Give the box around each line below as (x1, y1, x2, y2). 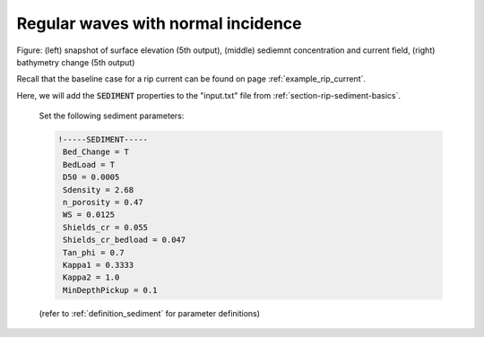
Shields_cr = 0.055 (63, 222, 148, 232)
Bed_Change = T (63, 147, 130, 157)
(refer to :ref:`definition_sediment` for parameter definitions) (39, 307, 260, 318)
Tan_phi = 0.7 (63, 247, 125, 257)
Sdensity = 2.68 (63, 185, 134, 194)
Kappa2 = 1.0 (63, 272, 120, 282)
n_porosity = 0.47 (63, 197, 143, 208)
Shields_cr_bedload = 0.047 (63, 235, 186, 246)
